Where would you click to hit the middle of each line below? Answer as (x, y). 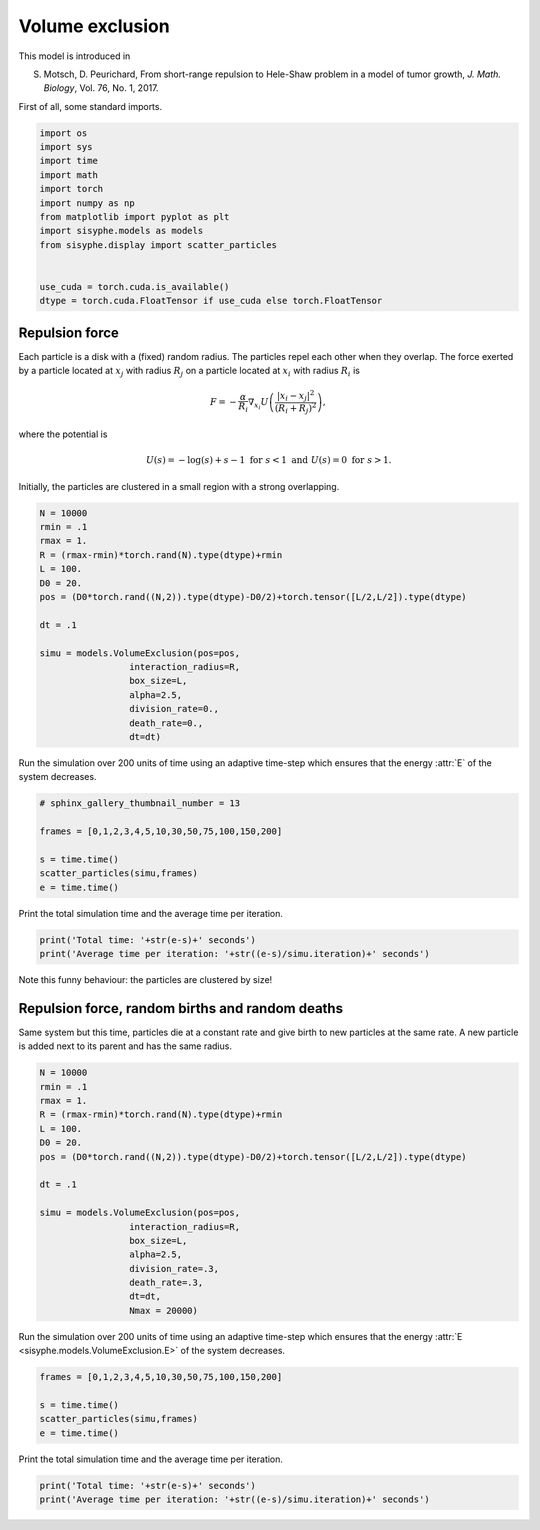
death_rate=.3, (166, 1283)
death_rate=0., (166, 723)
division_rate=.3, (174, 1268)
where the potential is (63, 434)
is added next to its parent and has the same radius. (125, 1046)
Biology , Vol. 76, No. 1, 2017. (101, 88)
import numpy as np (87, 203)
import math (69, 174)
